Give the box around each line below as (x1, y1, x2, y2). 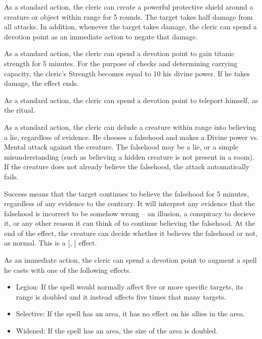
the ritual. (4, 105, 35, 115)
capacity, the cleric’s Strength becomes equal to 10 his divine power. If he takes (4, 68, 250, 78)
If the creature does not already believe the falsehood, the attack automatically (4, 161, 250, 172)
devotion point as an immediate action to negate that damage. (4, 31, 198, 41)
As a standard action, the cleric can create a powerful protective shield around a (4, 2, 253, 12)
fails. (4, 171, 19, 181)
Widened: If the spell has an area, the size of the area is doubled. (16, 325, 218, 336)
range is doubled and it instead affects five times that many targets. (16, 291, 227, 302)
